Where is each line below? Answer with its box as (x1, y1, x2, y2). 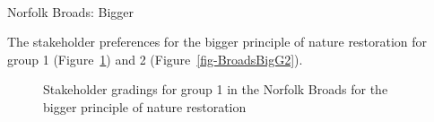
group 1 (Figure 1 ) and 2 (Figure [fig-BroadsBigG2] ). (7, 49, 303, 68)
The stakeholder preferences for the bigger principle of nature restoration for (7, 32, 428, 51)
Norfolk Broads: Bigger (7, 2, 134, 21)
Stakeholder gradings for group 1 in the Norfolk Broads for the (43, 80, 388, 99)
